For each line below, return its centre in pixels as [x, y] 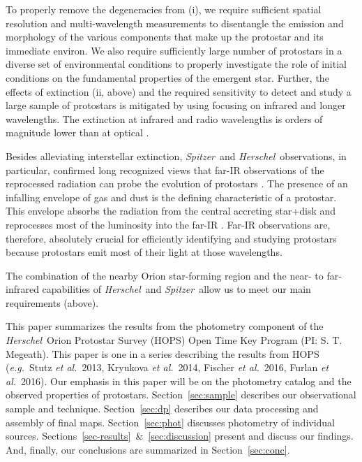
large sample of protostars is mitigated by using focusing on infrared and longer [176, 105]
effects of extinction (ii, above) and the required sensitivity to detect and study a [179, 91]
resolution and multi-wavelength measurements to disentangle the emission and [175, 23]
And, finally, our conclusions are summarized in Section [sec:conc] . [148, 449]
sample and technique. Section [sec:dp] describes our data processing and [162, 409]
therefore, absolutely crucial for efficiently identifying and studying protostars [171, 238]
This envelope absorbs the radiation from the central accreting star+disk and [171, 211]
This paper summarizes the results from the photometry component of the [165, 326]
